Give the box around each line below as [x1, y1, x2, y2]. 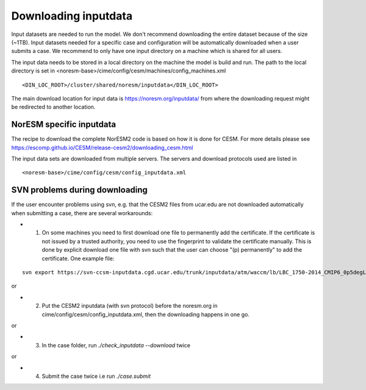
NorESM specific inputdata [11, 119, 116, 130]
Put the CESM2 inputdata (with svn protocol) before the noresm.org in [41, 302, 218, 310]
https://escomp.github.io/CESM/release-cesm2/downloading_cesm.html [11, 144, 193, 151]
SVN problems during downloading [11, 185, 148, 195]
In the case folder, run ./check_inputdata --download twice [41, 341, 191, 349]
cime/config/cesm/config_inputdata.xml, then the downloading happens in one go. [41, 311, 250, 318]
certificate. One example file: [41, 255, 115, 262]
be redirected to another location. [11, 104, 96, 111]
